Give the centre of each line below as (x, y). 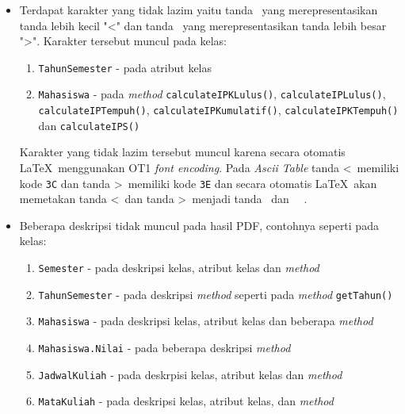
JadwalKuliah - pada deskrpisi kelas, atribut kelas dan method (190, 374)
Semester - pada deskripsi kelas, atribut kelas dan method (179, 268)
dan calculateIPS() (89, 125)
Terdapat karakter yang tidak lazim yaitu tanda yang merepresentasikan (199, 10)
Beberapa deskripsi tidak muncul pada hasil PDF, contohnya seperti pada (199, 225)
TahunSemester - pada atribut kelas (125, 67)
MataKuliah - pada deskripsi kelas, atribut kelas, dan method (186, 401)
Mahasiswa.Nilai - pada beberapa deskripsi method (164, 347)
